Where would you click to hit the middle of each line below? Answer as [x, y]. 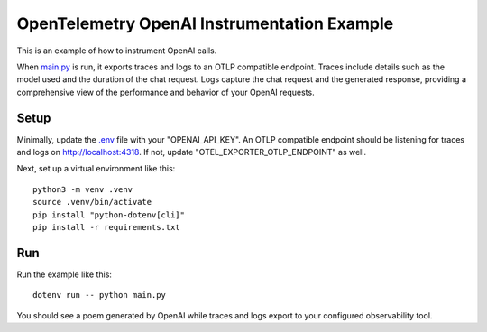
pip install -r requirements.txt [106, 227]
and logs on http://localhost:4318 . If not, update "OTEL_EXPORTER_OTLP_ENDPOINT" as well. [192, 152]
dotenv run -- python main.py [100, 295]
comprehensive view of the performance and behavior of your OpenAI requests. [165, 92]
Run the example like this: [64, 274]
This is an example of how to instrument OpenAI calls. [117, 51]
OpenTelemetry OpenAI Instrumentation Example [205, 23]
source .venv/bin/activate [92, 202]
